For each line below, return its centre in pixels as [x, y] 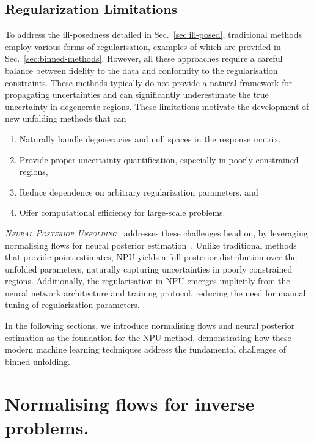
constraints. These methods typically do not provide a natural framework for [148, 82]
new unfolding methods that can [66, 118]
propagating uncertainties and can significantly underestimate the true [137, 94]
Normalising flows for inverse [130, 403]
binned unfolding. [38, 361]
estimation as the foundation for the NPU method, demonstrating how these [148, 337]
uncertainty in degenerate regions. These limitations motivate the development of [157, 106]
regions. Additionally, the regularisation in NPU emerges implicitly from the [148, 281]
